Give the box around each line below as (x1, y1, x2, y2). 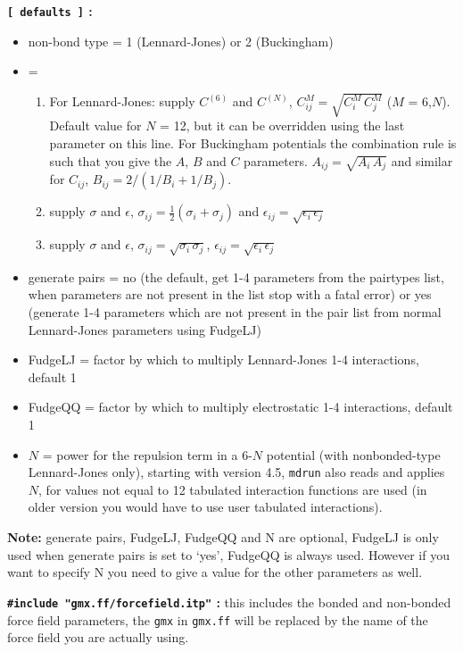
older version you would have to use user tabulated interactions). (28, 497, 383, 516)
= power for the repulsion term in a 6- (42, 445, 252, 464)
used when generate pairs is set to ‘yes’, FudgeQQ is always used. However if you (7, 545, 450, 564)
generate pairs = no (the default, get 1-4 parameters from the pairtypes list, (28, 267, 444, 286)
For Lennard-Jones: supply (49, 92, 195, 111)
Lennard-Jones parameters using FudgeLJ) (28, 320, 261, 339)
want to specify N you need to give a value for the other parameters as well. (7, 563, 423, 581)
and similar (391, 151, 453, 170)
